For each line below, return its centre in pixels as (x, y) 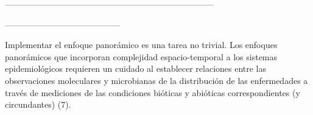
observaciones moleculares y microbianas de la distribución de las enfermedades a (156, 80)
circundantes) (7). (38, 104)
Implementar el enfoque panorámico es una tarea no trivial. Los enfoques (141, 45)
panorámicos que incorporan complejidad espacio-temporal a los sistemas (141, 56)
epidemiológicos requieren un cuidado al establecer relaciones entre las (136, 68)
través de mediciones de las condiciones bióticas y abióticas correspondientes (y (153, 92)
